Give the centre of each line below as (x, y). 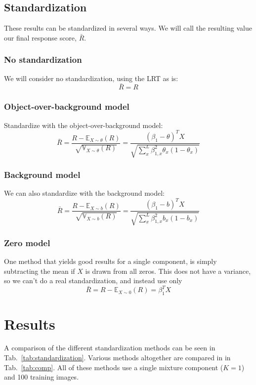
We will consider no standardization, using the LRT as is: (91, 78)
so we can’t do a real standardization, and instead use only (93, 280)
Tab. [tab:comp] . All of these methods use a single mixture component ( (114, 367)
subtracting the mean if (40, 271)
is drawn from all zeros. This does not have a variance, (168, 271)
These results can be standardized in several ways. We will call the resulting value (128, 28)
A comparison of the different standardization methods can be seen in (110, 348)
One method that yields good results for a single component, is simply (110, 261)
